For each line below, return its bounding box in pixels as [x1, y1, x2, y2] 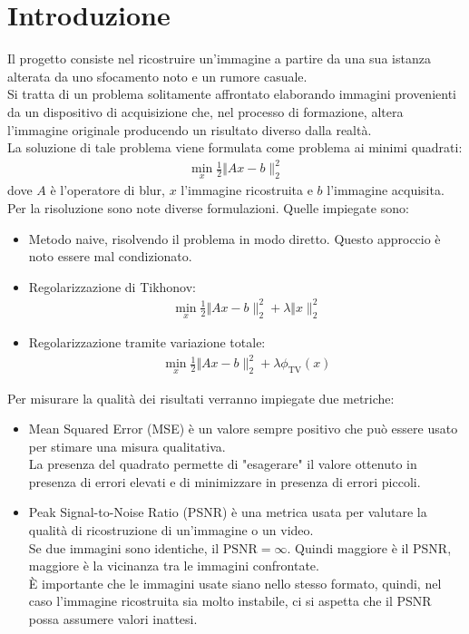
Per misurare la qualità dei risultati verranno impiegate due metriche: [7, 388, 395, 407]
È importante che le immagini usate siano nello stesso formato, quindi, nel [28, 573, 442, 592]
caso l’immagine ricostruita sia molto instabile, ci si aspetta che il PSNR [28, 591, 432, 610]
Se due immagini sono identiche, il [28, 538, 220, 557]
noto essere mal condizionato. [28, 247, 192, 266]
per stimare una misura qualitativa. [28, 436, 226, 455]
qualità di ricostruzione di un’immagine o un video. [28, 521, 314, 540]
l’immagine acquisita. [327, 180, 445, 200]
